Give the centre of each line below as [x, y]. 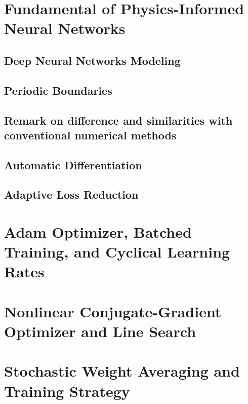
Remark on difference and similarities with [118, 120]
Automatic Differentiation [73, 164]
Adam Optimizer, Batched [98, 232]
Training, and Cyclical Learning [117, 252]
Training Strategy [67, 391]
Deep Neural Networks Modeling [92, 60]
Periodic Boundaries [58, 90]
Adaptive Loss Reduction [71, 194]
